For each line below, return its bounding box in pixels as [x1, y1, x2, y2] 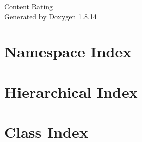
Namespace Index [4, 41, 132, 62]
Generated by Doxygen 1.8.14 [4, 11, 97, 22]
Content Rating [4, 1, 53, 11]
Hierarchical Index [4, 81, 138, 102]
